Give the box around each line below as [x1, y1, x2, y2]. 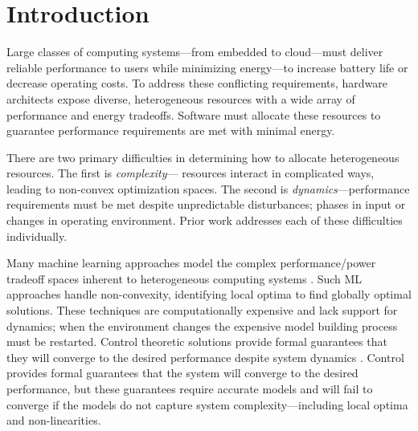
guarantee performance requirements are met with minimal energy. [6, 122, 335, 139]
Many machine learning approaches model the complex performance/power [6, 254, 376, 271]
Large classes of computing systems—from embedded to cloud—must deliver [6, 43, 383, 60]
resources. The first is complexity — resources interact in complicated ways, [6, 165, 375, 181]
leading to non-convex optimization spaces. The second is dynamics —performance [6, 180, 410, 197]
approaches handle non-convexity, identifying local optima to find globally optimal [6, 286, 412, 303]
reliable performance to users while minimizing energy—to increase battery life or [6, 59, 408, 75]
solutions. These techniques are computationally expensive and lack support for [6, 302, 398, 319]
